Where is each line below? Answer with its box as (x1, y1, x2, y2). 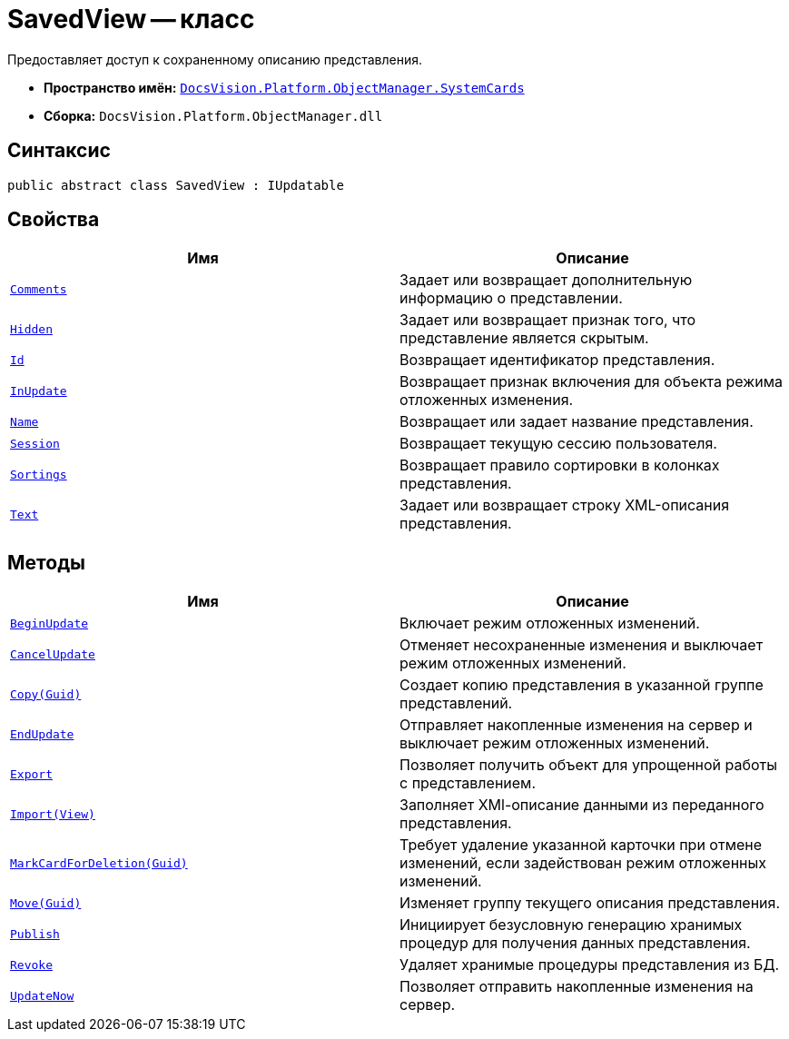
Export (10, 767, 53, 781)
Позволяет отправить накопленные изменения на (399, 977, 754, 996)
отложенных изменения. (399, 391, 574, 410)
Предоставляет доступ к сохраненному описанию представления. (7, 51, 422, 67)
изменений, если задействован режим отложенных (399, 854, 767, 873)
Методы (7, 550, 85, 574)
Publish (10, 926, 60, 941)
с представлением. (399, 774, 537, 793)
